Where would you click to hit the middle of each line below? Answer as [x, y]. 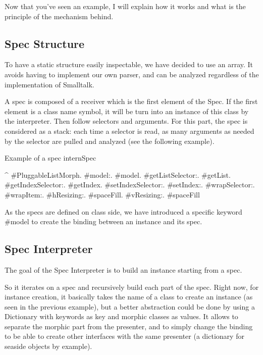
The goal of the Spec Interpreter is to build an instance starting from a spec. [123, 269]
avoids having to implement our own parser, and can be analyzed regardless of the [132, 74]
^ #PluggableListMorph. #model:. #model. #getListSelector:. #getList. [118, 174]
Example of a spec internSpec [50, 158]
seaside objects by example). [48, 346]
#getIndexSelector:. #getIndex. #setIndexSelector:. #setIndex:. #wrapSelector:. [130, 185]
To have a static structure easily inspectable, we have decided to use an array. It [129, 64]
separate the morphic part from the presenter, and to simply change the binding [129, 326]
